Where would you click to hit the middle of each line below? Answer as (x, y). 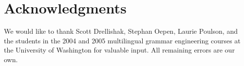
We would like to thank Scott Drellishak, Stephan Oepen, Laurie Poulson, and (121, 31)
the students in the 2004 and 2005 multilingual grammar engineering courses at (122, 40)
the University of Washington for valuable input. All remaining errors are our (119, 50)
